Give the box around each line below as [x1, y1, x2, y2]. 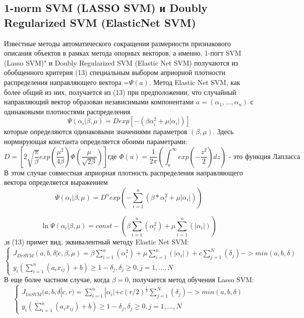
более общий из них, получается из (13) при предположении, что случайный [4, 86, 237, 97]
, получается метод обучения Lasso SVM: [128, 274, 254, 285]
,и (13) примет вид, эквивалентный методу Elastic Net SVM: [4, 236, 189, 246]
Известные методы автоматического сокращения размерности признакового [4, 38, 231, 48]
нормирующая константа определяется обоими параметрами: [4, 136, 187, 146]
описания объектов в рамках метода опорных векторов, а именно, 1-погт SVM [4, 48, 242, 58]
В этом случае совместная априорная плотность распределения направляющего [4, 167, 243, 177]
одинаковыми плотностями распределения [4, 106, 130, 116]
